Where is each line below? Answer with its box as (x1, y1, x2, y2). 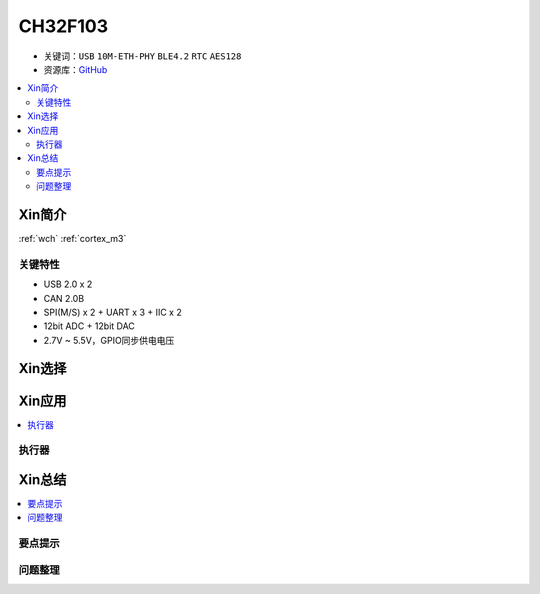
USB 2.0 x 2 (43, 278, 93, 290)
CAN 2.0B (43, 292, 85, 304)
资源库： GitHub (43, 63, 108, 75)
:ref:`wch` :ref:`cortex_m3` (18, 232, 127, 244)
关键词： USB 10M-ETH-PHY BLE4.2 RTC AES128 (43, 50, 242, 62)
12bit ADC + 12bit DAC (43, 320, 135, 332)
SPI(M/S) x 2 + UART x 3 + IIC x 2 (43, 306, 182, 318)
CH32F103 (18, 15, 109, 37)
